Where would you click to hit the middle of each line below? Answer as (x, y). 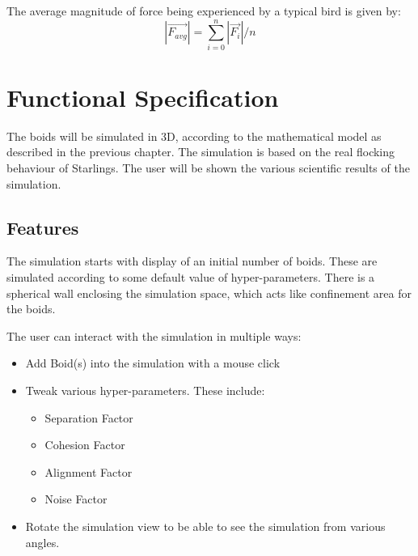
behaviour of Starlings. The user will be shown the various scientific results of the (208, 168)
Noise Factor (76, 499)
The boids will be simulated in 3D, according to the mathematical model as (194, 136)
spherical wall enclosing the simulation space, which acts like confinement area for (209, 293)
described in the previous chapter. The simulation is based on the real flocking (201, 152)
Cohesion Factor (85, 445)
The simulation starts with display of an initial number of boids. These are (192, 261)
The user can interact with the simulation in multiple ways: (154, 335)
